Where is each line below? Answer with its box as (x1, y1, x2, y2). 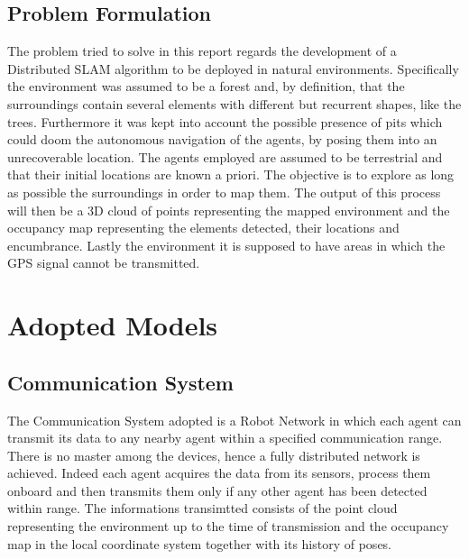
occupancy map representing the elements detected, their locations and (7, 218, 400, 237)
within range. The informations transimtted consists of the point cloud (7, 499, 398, 518)
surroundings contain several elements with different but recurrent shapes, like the (7, 94, 462, 113)
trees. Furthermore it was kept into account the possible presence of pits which (7, 112, 443, 131)
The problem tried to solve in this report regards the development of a (7, 41, 397, 60)
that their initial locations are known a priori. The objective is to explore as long (7, 165, 455, 184)
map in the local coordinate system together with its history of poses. (7, 534, 392, 553)
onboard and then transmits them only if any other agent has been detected (7, 481, 428, 499)
